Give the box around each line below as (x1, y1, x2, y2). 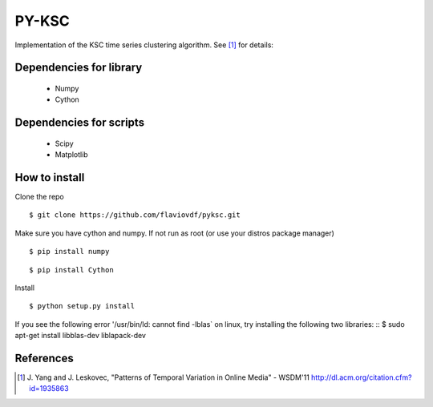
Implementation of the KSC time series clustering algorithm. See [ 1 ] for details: (14, 40, 274, 50)
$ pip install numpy (29, 247, 110, 256)
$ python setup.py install (29, 301, 136, 311)
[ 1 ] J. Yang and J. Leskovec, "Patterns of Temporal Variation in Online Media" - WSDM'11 (17, 373, 310, 382)
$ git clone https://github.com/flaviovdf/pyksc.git (29, 211, 241, 220)
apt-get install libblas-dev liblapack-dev (14, 331, 146, 341)
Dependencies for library (14, 61, 143, 75)
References (14, 351, 74, 365)
